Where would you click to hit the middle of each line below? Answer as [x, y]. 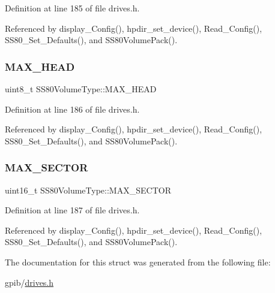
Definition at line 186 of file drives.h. [72, 109]
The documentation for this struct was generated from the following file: [138, 262]
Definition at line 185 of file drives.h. [72, 8]
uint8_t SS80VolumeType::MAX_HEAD [81, 89]
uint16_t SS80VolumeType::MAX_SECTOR [88, 190]
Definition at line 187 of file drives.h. [72, 210]
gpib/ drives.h [29, 282]
